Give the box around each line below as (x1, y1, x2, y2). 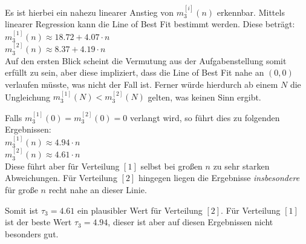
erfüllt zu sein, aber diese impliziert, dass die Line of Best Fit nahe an (5, 66, 264, 79)
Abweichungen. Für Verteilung (5, 171, 117, 184)
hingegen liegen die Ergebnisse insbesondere (138, 171, 300, 184)
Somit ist (5, 203, 39, 216)
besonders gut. (5, 227, 59, 240)
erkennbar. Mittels (216, 5, 285, 18)
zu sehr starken (213, 159, 270, 172)
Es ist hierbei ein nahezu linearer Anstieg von (5, 5, 174, 18)
